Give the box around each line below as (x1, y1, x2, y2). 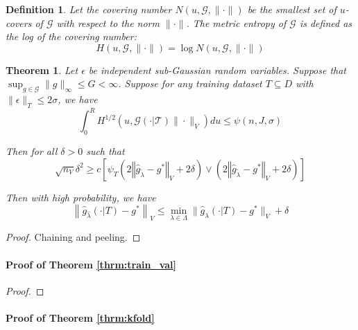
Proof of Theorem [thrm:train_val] (6, 257, 176, 271)
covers (6, 15, 32, 30)
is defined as (299, 15, 352, 30)
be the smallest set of (247, 2, 336, 16)
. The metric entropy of (186, 15, 287, 30)
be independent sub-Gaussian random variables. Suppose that (88, 62, 347, 77)
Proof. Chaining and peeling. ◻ (6, 230, 141, 244)
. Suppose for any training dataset (118, 76, 262, 91)
